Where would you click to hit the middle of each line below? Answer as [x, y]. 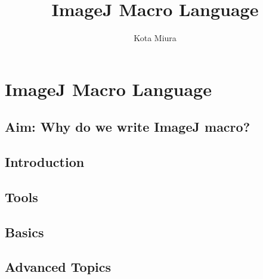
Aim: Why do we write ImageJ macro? [128, 127]
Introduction [45, 162]
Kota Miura [155, 38]
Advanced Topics [58, 267]
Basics [24, 232]
